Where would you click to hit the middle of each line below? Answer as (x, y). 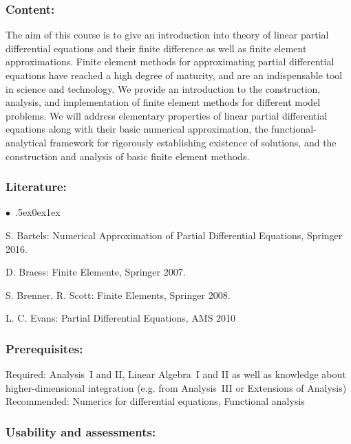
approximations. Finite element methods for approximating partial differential (170, 62)
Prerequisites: (44, 348)
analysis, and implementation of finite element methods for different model (163, 102)
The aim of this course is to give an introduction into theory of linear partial (167, 35)
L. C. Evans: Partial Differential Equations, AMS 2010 (121, 318)
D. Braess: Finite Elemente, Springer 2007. (96, 272)
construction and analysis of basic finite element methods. (128, 156)
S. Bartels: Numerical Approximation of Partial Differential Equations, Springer (174, 235)
